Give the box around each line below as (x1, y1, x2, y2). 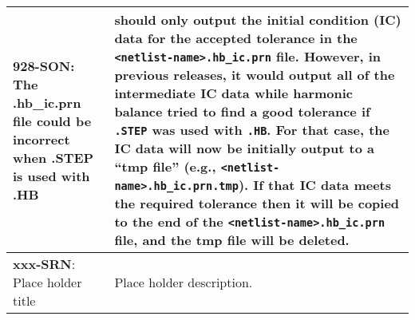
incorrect (13, 129, 70, 148)
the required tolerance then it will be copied (114, 194, 400, 212)
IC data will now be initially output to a (114, 139, 374, 157)
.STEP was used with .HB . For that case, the (114, 120, 389, 139)
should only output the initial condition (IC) (114, 10, 401, 29)
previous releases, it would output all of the (114, 65, 395, 84)
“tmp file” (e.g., (114, 157, 216, 176)
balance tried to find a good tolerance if (114, 102, 370, 120)
